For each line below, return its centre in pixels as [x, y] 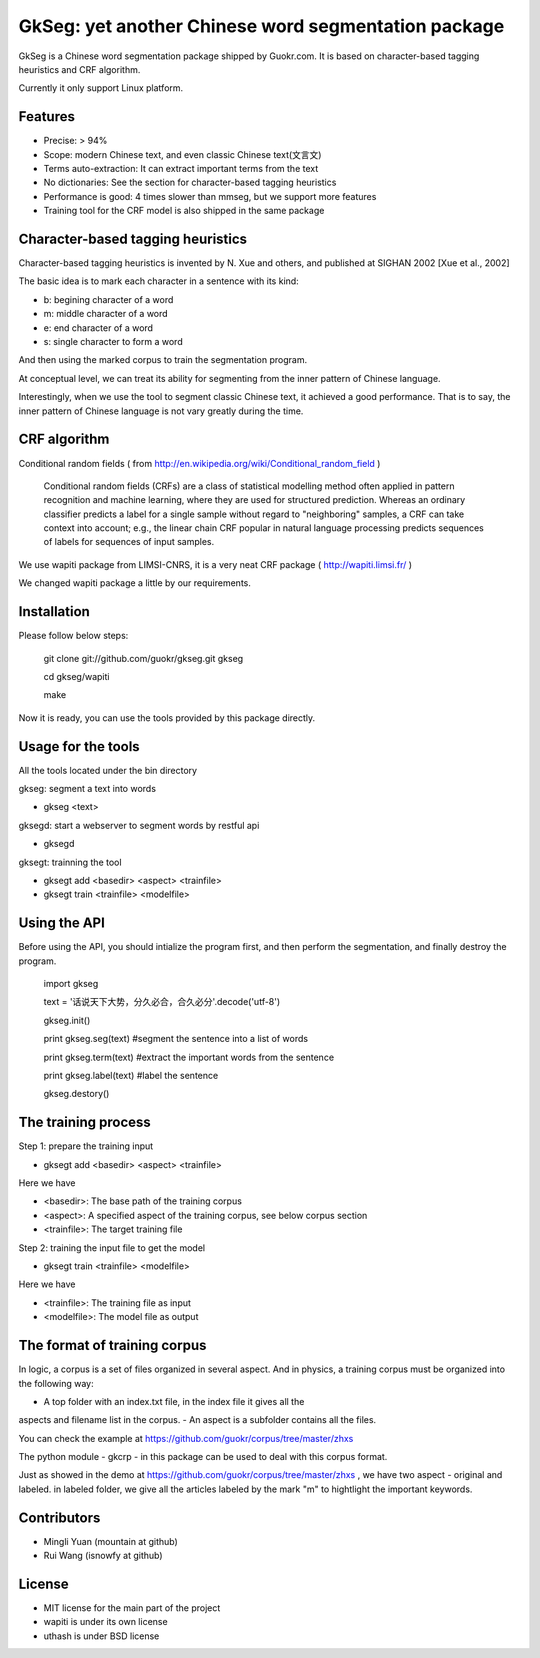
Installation [54, 611]
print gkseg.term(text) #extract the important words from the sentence [189, 1057]
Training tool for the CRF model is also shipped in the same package [184, 211]
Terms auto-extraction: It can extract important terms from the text [181, 169]
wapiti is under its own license [106, 1622]
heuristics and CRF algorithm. [79, 69]
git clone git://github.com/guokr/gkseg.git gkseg [143, 658]
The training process [85, 1122]
